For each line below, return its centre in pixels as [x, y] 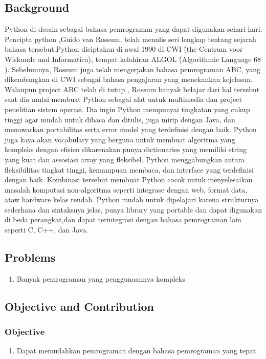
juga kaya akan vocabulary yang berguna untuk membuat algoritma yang [120, 139]
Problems [30, 257]
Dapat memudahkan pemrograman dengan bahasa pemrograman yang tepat [136, 351]
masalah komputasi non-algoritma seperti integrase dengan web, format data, [126, 189]
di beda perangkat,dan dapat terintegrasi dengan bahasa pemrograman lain [123, 219]
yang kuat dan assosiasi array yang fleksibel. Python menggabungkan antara [125, 159]
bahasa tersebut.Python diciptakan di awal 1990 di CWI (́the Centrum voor [124, 49]
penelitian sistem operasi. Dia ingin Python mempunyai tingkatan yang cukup [127, 109]
